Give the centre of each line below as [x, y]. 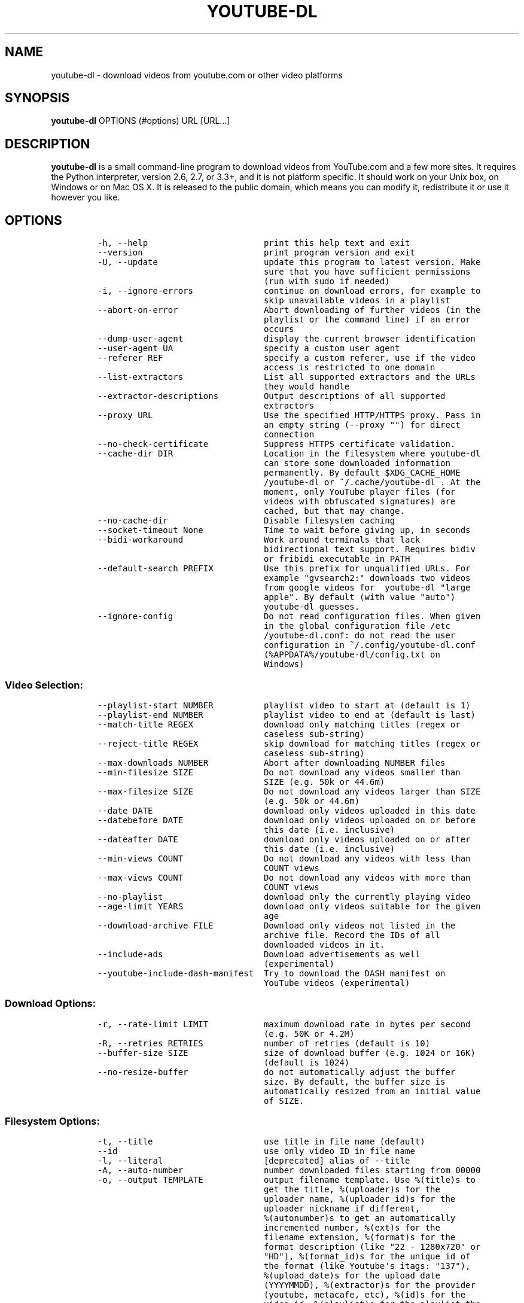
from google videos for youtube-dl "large [367, 588]
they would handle [307, 387]
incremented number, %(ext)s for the [352, 1228]
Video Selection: [44, 685]
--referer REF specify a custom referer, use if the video [286, 358]
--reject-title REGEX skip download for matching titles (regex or [289, 743]
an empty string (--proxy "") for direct [362, 425]
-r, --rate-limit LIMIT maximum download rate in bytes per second [284, 1024]
